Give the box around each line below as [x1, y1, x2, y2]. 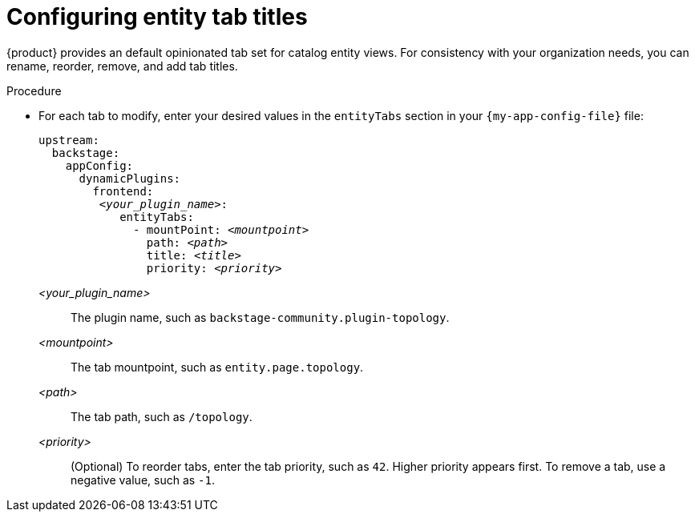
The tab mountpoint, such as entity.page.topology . [71, 359, 364, 374]
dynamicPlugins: [79, 171, 181, 185]
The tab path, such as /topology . [71, 409, 253, 424]
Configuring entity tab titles [6, 3, 308, 30]
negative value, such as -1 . [71, 472, 215, 487]
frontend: [92, 184, 154, 198]
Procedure [6, 83, 62, 98]
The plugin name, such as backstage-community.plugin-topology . [71, 310, 450, 324]
